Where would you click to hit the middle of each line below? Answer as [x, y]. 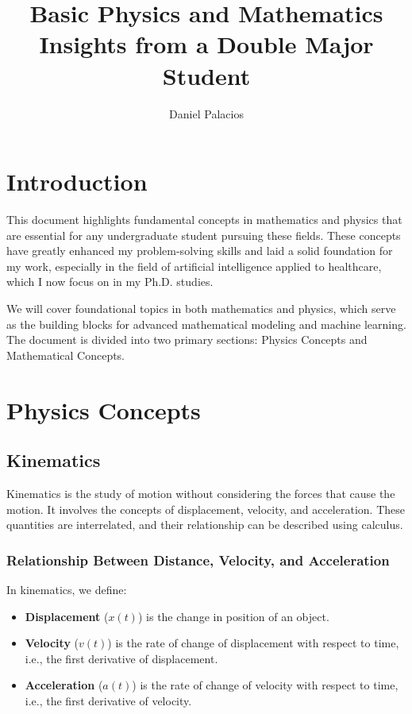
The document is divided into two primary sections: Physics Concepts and [187, 340]
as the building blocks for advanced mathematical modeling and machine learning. [206, 324]
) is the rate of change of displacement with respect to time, [253, 643]
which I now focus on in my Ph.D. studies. [110, 282]
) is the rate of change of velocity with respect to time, [265, 685]
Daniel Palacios [206, 113]
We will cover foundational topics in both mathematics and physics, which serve [201, 308]
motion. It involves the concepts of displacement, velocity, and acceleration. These [206, 509]
